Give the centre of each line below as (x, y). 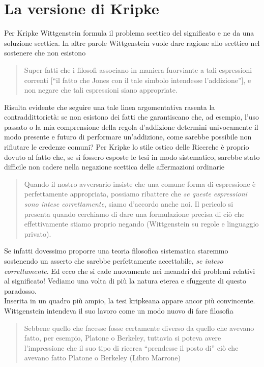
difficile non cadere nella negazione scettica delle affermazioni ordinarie (114, 167)
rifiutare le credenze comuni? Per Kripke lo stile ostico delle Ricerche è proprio (127, 147)
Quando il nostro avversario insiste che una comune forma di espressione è (140, 183)
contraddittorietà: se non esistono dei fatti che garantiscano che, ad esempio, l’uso (132, 117)
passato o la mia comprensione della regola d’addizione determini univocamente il (131, 126)
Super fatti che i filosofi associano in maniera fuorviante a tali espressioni (138, 69)
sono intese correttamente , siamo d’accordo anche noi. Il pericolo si (129, 204)
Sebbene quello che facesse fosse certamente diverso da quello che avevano (139, 328)
